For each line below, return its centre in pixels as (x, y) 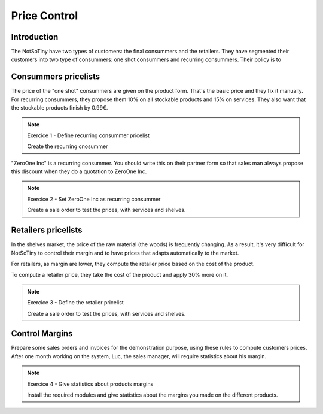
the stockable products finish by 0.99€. (60, 108)
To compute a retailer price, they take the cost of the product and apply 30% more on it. (120, 275)
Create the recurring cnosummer (68, 146)
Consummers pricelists (56, 77)
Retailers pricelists (47, 230)
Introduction (35, 37)
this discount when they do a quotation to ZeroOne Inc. (79, 171)
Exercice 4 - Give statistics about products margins (90, 384)
